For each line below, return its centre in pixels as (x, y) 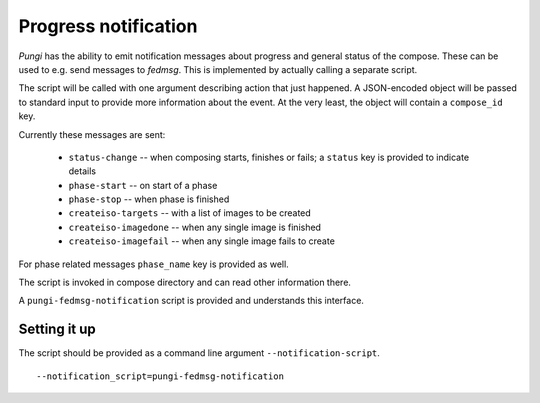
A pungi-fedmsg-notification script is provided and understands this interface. (191, 301)
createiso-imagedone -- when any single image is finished (195, 227)
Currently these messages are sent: (92, 134)
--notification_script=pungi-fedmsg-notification (160, 376)
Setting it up (57, 329)
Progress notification (108, 26)
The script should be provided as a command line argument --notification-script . (199, 353)
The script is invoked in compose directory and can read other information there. (185, 282)
